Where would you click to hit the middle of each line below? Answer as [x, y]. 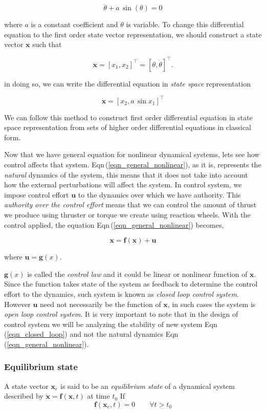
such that [47, 44]
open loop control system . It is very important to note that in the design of [121, 314]
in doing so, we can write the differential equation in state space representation [127, 83]
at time [98, 396]
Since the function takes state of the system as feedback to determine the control [131, 284]
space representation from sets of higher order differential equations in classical [128, 127]
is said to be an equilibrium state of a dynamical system [148, 386]
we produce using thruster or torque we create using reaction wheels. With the [127, 214]
